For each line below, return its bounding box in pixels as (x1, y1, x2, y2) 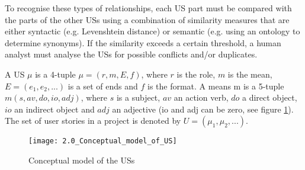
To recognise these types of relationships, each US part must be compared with (5, 2, 292, 14)
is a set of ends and (68, 79, 138, 92)
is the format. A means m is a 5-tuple (147, 79, 284, 92)
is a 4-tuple (35, 68, 76, 80)
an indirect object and (14, 102, 95, 115)
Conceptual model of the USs (28, 154, 135, 166)
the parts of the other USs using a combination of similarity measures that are (5, 13, 290, 25)
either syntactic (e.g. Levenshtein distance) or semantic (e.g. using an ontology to (5, 25, 300, 37)
